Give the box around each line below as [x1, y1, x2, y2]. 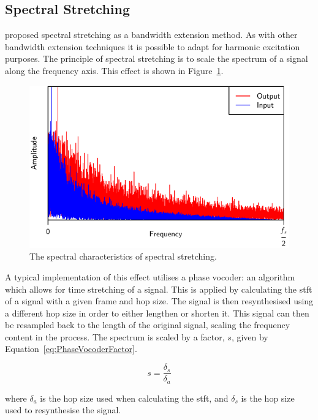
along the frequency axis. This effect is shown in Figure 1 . [5, 64, 224, 77]
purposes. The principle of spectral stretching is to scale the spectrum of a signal [5, 52, 308, 65]
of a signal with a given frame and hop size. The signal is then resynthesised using [5, 294, 314, 307]
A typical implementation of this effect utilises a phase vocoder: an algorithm [5, 270, 295, 283]
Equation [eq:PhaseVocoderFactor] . [5, 342, 137, 355]
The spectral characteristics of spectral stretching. [29, 250, 217, 263]
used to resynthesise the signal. [5, 403, 121, 416]
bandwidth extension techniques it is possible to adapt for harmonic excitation [5, 40, 300, 53]
